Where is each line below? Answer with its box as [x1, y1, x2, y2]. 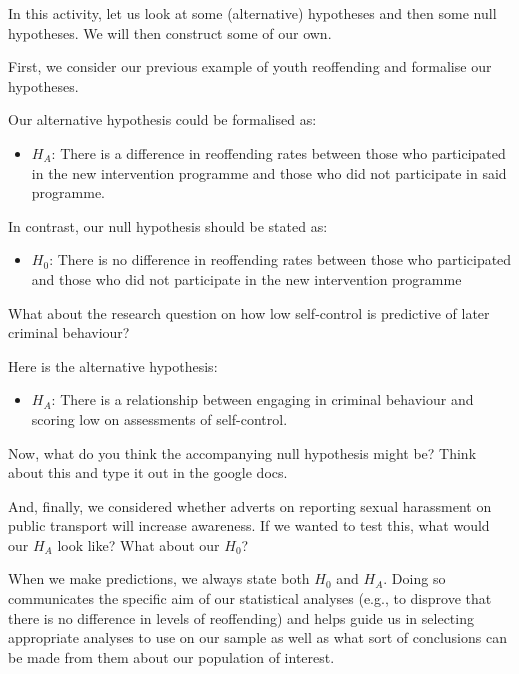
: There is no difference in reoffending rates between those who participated [49, 249, 512, 270]
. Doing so [383, 568, 446, 589]
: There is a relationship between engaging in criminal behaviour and [51, 389, 474, 410]
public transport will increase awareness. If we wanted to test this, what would [8, 515, 490, 536]
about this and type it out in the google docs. [8, 462, 288, 483]
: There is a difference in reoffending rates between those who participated [51, 142, 506, 163]
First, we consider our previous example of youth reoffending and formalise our [8, 56, 492, 77]
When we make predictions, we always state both [8, 568, 310, 589]
